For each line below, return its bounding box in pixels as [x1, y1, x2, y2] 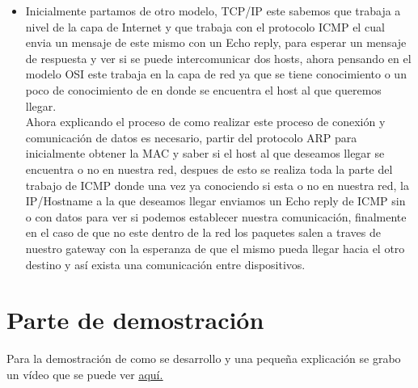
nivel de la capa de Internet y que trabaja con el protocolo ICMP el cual [25, 18, 385, 35]
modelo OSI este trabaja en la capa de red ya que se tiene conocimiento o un [25, 65, 407, 82]
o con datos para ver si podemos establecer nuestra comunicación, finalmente [25, 208, 407, 225]
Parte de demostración [6, 303, 264, 336]
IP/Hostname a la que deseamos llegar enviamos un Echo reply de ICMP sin [25, 192, 406, 209]
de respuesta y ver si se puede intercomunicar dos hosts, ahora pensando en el [25, 49, 412, 66]
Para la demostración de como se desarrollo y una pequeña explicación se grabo [6, 350, 401, 367]
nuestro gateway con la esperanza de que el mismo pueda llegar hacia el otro [25, 239, 405, 256]
